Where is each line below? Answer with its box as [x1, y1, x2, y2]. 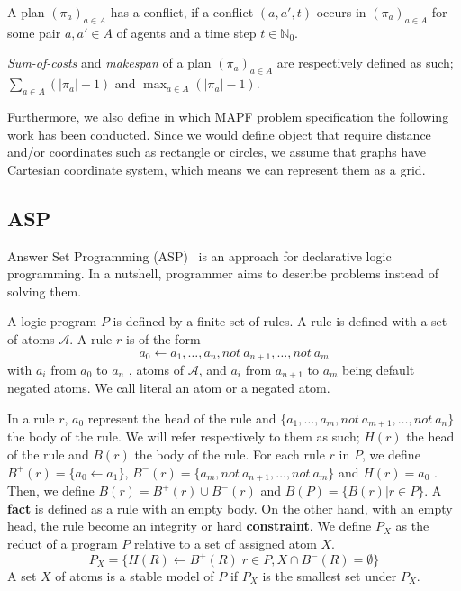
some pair [7, 23, 61, 41]
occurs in [316, 3, 366, 21]
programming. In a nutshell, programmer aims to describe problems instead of [7, 264, 438, 283]
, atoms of [128, 359, 184, 378]
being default [342, 359, 415, 378]
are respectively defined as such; [276, 53, 454, 72]
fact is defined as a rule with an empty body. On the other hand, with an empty [7, 498, 453, 517]
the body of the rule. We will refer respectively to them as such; [7, 427, 360, 446]
